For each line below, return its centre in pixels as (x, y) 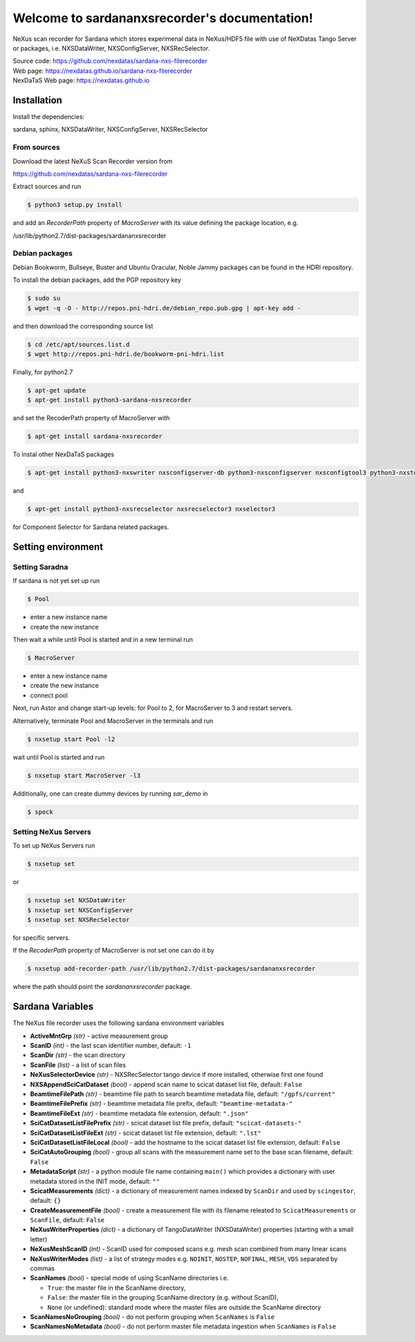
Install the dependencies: (49, 117)
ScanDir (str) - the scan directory (78, 1055)
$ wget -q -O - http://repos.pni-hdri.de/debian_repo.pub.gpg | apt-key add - (164, 308)
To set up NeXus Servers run (54, 846)
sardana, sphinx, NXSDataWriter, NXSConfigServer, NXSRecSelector (110, 129)
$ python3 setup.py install (75, 205)
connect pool (49, 695)
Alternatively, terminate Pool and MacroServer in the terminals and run (113, 721)
